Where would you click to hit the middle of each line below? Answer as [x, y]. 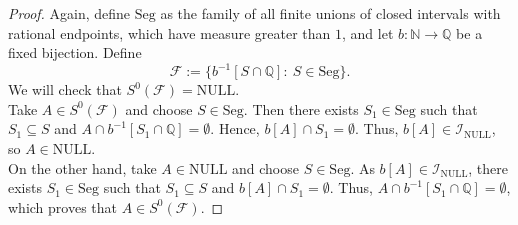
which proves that [63, 206]
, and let [367, 32]
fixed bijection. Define [75, 52]
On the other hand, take [82, 167]
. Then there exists [301, 108]
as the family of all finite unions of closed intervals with [330, 13]
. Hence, [235, 128]
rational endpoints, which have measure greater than [169, 32]
